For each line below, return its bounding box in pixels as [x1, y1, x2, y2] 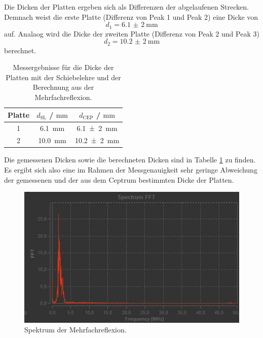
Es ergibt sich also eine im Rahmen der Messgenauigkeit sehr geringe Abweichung [4, 164, 257, 175]
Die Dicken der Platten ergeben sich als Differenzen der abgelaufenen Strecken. [4, 2, 249, 12]
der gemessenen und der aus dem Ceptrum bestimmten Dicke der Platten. [4, 174, 234, 185]
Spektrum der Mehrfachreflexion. [24, 324, 127, 335]
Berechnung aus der [32, 82, 94, 92]
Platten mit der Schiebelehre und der [6, 72, 121, 82]
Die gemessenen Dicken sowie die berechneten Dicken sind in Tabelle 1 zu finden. [4, 154, 256, 165]
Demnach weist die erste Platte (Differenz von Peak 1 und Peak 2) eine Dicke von [4, 11, 258, 22]
